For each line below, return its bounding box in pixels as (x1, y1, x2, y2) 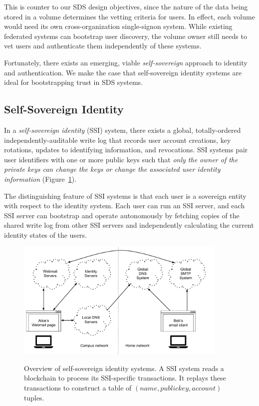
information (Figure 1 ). (4, 173, 77, 184)
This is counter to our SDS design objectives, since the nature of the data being (4, 1, 248, 11)
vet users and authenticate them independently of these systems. (4, 40, 202, 51)
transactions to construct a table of (24, 382, 132, 393)
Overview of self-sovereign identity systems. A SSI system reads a (24, 363, 224, 373)
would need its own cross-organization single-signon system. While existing (4, 21, 233, 31)
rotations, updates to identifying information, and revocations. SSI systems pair (4, 144, 248, 155)
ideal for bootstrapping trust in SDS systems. (4, 77, 143, 87)
